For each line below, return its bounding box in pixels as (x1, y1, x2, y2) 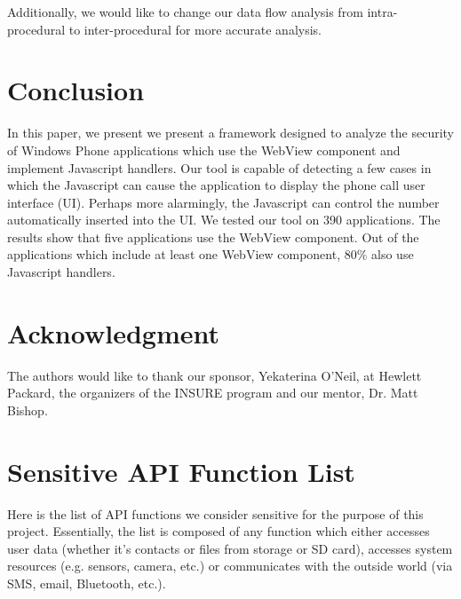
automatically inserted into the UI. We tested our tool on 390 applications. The (7, 210, 441, 229)
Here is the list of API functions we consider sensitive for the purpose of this (7, 504, 424, 523)
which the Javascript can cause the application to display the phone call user (7, 176, 425, 194)
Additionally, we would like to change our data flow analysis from (7, 3, 363, 20)
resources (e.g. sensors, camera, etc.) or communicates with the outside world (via (7, 556, 453, 575)
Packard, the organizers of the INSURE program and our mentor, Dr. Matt (7, 383, 418, 402)
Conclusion (7, 72, 145, 108)
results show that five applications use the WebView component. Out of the (7, 227, 419, 246)
